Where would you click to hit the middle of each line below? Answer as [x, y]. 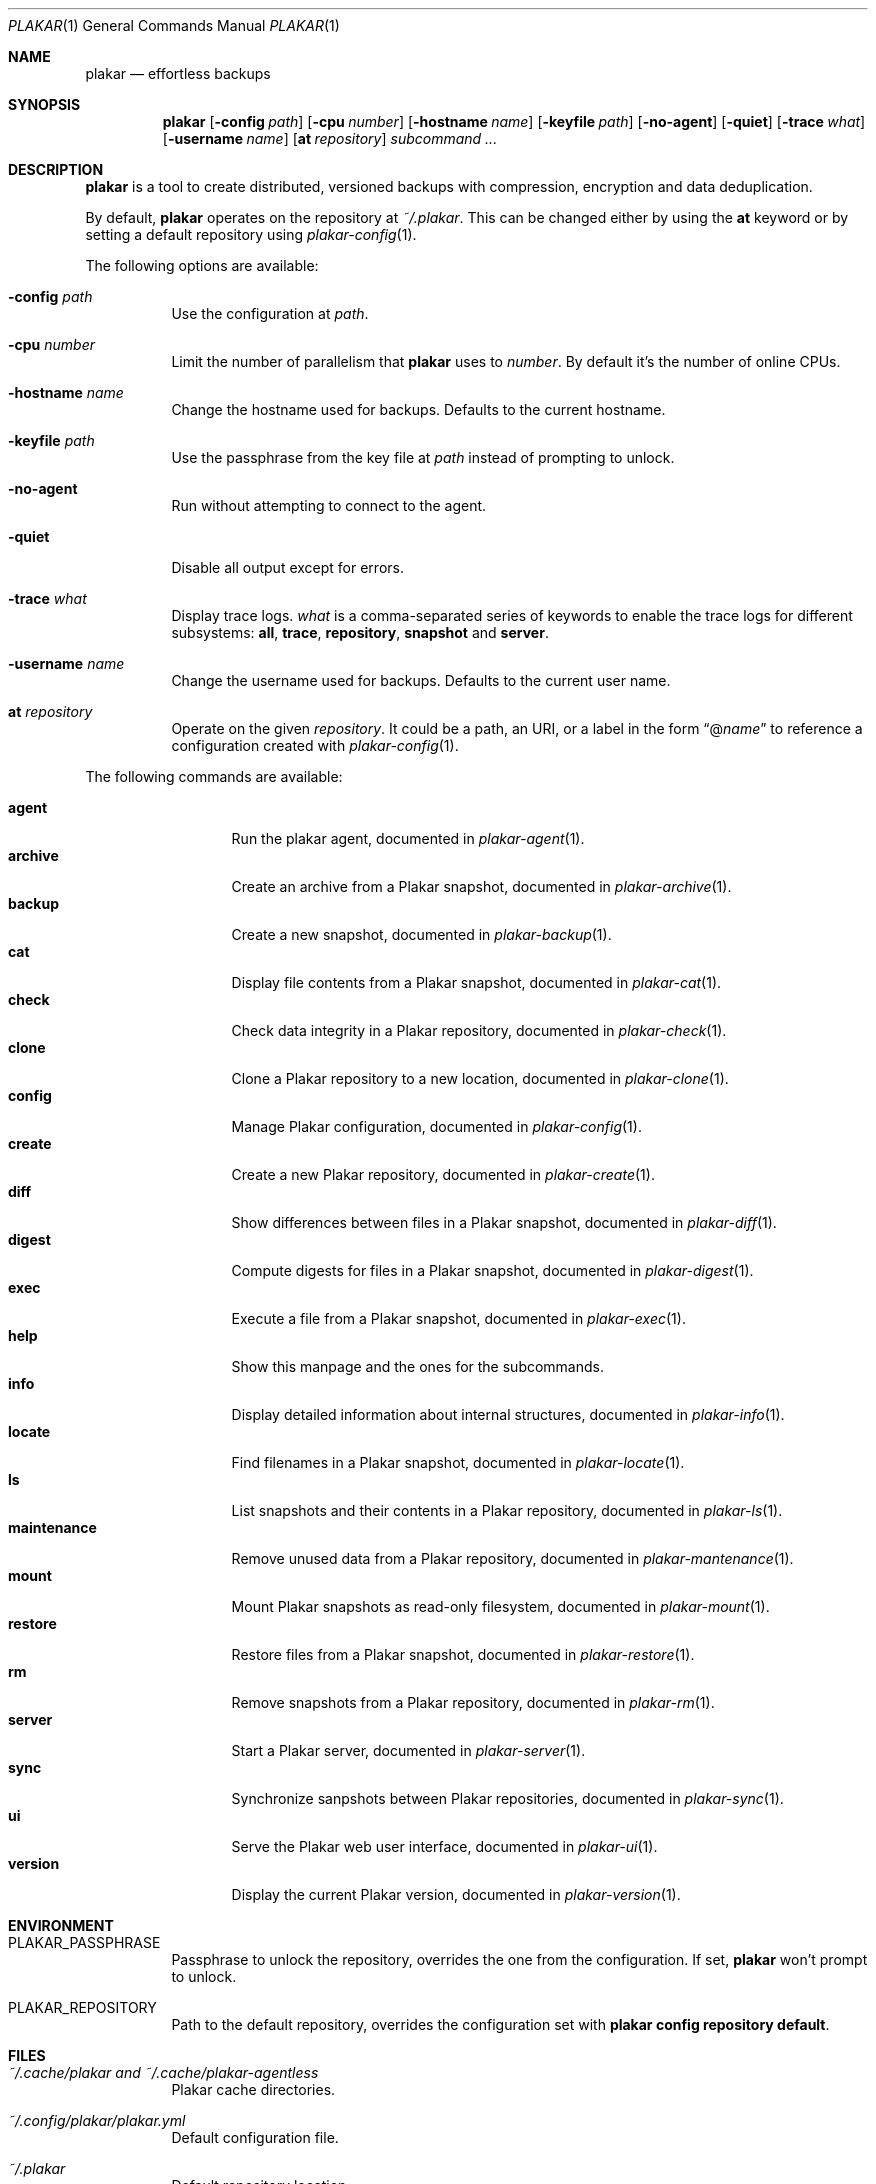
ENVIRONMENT [61, 1925]
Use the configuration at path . [270, 313]
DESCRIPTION [56, 169]
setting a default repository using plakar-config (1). [251, 234]
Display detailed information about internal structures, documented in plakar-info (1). [508, 1414]
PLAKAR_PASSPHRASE [84, 1942]
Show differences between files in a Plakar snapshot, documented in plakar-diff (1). [504, 1222]
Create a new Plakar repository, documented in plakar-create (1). [443, 1174]
